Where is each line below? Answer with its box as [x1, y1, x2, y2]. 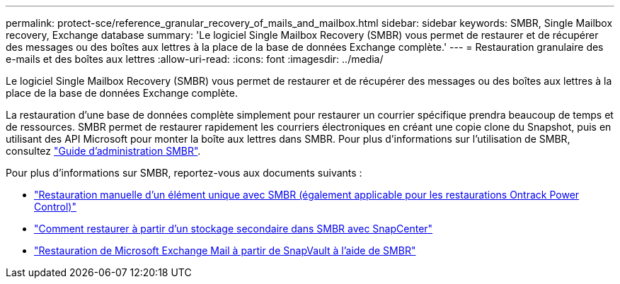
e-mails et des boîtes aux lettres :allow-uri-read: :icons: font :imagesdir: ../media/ [6, 53, 384, 65]
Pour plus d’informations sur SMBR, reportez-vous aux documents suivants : [6, 167, 362, 179]
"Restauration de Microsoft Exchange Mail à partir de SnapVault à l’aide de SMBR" [34, 244, 416, 256]
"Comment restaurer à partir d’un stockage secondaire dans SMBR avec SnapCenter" [34, 223, 433, 235]
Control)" [34, 201, 76, 213]
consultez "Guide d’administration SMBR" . [6, 145, 201, 157]
